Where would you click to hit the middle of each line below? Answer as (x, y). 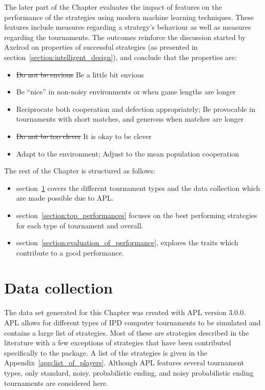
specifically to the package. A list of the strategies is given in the (106, 352)
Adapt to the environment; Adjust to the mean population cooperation (128, 153)
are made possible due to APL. (65, 198)
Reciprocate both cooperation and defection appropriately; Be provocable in (136, 109)
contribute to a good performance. (70, 252)
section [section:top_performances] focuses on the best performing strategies (137, 215)
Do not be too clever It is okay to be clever (84, 136)
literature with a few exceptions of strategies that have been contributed (118, 343)
